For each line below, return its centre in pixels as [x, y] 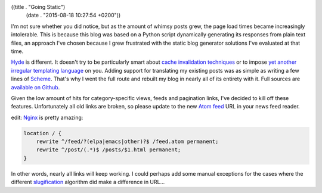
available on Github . [35, 87]
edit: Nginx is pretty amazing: [47, 117]
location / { [43, 133]
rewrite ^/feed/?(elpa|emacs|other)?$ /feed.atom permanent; [127, 142]
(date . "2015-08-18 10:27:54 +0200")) [73, 15]
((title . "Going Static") [38, 7]
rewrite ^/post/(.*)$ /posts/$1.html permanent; [109, 150]
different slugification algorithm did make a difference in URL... [88, 182]
